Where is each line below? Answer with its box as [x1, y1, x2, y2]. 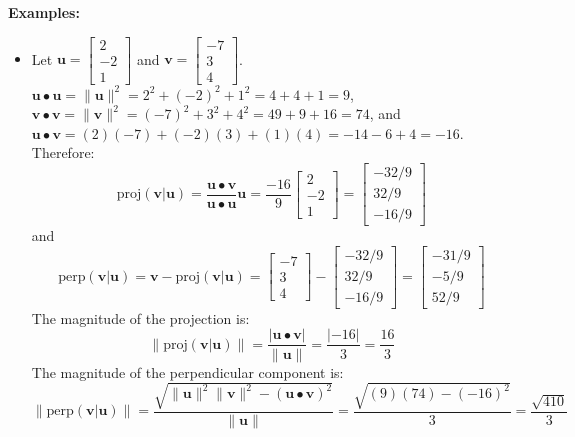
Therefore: [31, 142, 95, 163]
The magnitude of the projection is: [31, 307, 250, 328]
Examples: [8, 2, 80, 22]
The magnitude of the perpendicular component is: [31, 361, 344, 382]
